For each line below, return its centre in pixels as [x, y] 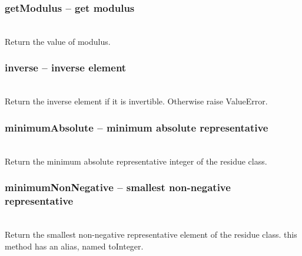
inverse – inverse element [66, 68]
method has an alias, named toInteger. [74, 246]
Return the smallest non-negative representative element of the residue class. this [151, 234]
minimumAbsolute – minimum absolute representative [137, 127]
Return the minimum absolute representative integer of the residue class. [136, 161]
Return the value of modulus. [58, 41]
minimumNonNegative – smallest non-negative [118, 187]
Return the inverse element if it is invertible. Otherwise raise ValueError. [136, 101]
